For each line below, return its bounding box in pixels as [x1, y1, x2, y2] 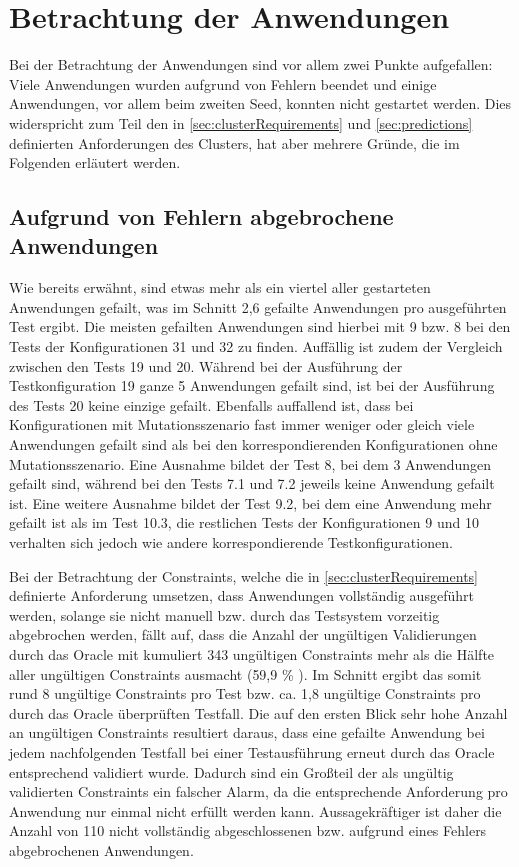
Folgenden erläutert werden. [9, 152, 181, 173]
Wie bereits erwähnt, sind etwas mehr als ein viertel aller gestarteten [9, 277, 431, 298]
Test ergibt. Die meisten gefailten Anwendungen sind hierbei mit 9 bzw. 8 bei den [9, 316, 511, 337]
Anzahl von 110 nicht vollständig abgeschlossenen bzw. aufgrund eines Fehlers [9, 820, 487, 841]
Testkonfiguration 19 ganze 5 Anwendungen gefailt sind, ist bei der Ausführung [9, 375, 495, 396]
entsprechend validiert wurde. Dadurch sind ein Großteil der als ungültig [9, 761, 454, 782]
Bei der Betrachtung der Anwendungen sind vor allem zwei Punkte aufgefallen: [9, 54, 493, 75]
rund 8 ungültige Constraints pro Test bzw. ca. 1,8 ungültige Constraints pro [9, 683, 481, 704]
